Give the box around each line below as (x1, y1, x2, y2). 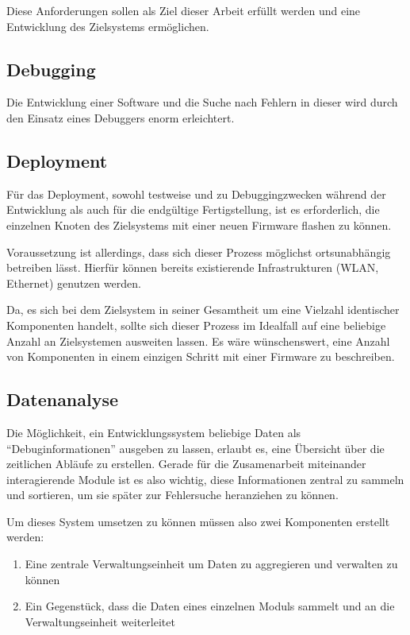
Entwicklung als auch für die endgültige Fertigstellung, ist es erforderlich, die (6, 201, 380, 218)
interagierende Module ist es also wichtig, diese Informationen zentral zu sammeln (6, 470, 404, 487)
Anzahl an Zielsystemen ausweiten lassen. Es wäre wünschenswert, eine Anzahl (6, 332, 390, 349)
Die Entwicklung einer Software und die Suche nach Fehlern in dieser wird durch (6, 94, 398, 110)
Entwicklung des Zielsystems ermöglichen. (6, 17, 209, 34)
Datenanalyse (6, 387, 119, 412)
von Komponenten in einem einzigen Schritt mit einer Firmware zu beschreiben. (6, 348, 395, 365)
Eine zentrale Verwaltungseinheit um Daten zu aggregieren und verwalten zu (25, 556, 398, 572)
